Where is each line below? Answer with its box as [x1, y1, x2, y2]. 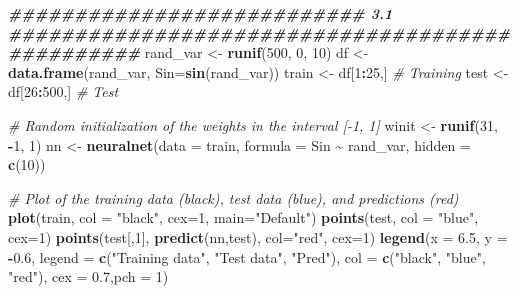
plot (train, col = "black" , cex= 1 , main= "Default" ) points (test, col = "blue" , [8, 207, 479, 228]
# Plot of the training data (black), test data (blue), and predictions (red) [8, 187, 459, 208]
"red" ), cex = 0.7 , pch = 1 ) [8, 266, 169, 287]
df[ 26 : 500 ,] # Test [8, 81, 119, 102]
